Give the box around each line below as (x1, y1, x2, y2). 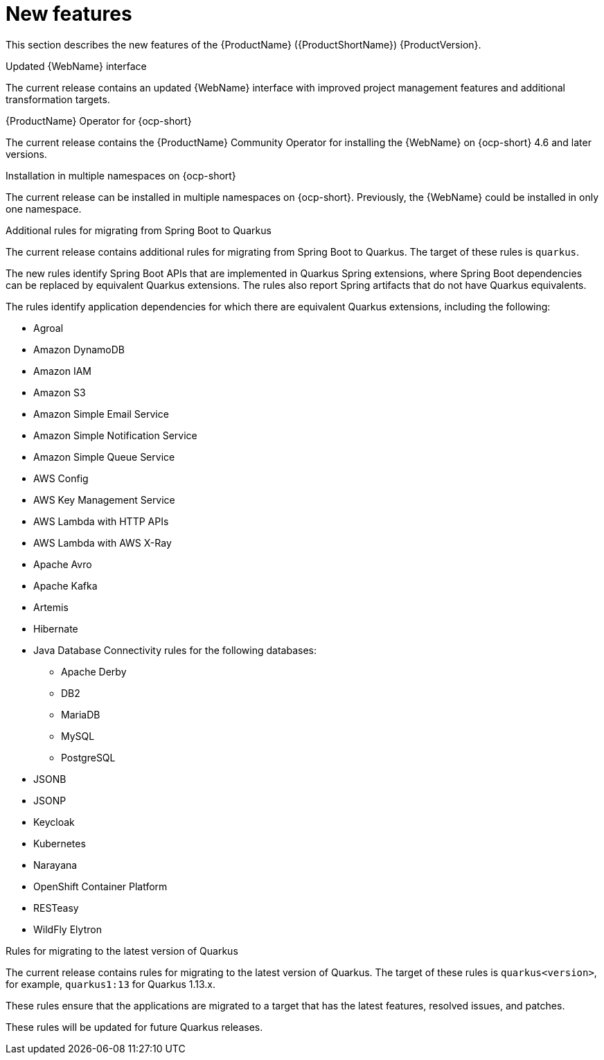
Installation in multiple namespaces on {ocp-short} (6, 169, 236, 182)
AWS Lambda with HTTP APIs (33, 515, 169, 527)
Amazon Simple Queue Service (33, 450, 175, 463)
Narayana (33, 858, 78, 871)
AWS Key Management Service (33, 493, 175, 506)
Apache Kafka (33, 579, 98, 592)
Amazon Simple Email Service (33, 407, 169, 420)
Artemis (33, 601, 69, 613)
